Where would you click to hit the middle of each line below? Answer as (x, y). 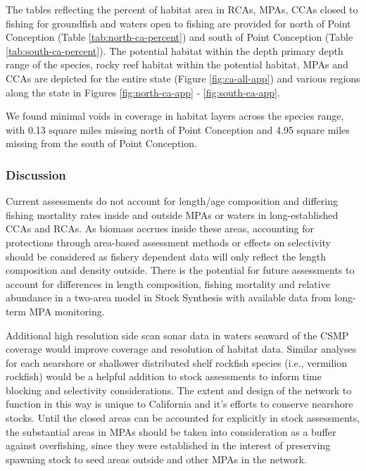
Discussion (36, 174)
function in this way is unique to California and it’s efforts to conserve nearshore (179, 404)
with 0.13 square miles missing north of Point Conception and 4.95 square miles (178, 129)
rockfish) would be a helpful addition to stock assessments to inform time (164, 376)
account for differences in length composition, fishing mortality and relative (168, 283)
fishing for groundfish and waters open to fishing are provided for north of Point (178, 23)
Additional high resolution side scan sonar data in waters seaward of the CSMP (177, 335)
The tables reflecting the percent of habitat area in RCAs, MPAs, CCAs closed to (182, 9)
